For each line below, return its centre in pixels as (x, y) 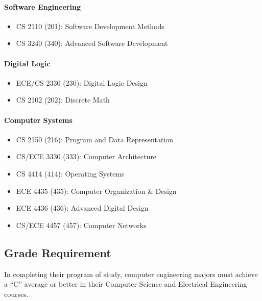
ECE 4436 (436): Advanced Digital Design (82, 208)
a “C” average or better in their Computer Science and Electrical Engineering (126, 284)
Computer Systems (38, 120)
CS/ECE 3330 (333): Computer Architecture (86, 156)
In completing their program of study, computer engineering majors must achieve (131, 274)
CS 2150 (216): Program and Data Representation (95, 139)
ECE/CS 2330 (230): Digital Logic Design (82, 82)
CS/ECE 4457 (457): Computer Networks (81, 225)
